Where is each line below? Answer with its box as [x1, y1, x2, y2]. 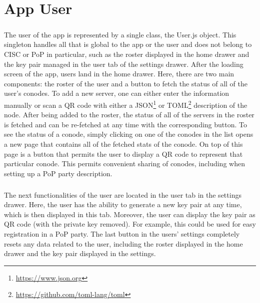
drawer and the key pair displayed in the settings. [4, 248, 156, 259]
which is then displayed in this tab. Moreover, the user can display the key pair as [4, 209, 255, 219]
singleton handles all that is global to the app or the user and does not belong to [4, 39, 252, 49]
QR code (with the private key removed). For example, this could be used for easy [4, 219, 256, 229]
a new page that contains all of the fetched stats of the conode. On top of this [4, 138, 243, 149]
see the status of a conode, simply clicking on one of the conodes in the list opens [4, 129, 253, 139]
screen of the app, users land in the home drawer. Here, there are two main [4, 68, 234, 79]
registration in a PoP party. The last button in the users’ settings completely [4, 229, 240, 239]
